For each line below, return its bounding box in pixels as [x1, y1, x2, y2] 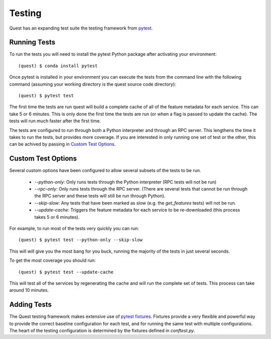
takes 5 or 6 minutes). [34, 214, 80, 220]
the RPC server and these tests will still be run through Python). [34, 193, 166, 199]
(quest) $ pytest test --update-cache [18, 269, 114, 275]
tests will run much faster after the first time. [9, 118, 101, 124]
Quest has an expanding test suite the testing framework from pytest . [9, 25, 153, 31]
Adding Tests [9, 300, 52, 309]
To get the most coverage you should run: [9, 257, 96, 263]
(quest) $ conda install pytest [18, 63, 98, 69]
